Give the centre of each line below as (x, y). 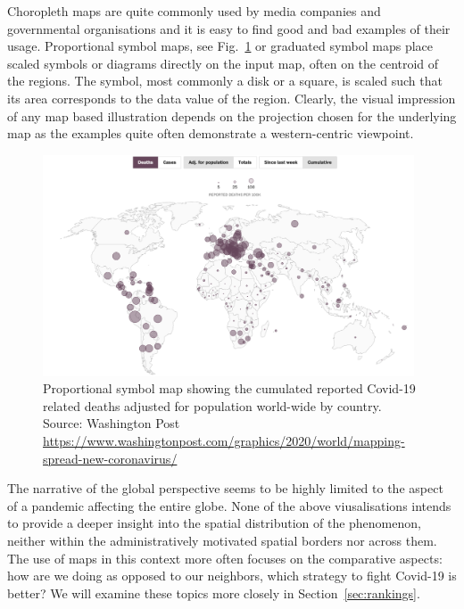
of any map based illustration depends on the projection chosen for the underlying (232, 115)
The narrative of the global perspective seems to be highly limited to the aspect (225, 488)
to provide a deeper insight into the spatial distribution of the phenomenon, (214, 523)
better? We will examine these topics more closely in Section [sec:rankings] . (214, 593)
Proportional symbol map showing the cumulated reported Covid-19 (229, 388)
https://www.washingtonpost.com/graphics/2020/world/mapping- (224, 441)
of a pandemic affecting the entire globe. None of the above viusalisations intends (229, 505)
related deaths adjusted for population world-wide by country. (212, 405)
